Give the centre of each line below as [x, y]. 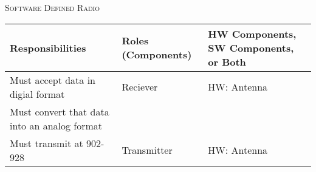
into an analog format [56, 125]
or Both [227, 61]
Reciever [140, 87]
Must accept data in [53, 80]
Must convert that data [60, 111]
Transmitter [147, 150]
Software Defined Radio [52, 7]
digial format [37, 94]
